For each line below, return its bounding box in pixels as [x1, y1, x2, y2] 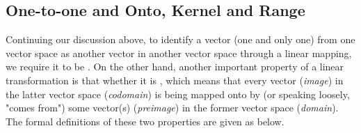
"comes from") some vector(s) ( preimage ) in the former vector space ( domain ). [6, 100, 339, 115]
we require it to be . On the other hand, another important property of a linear [6, 59, 344, 74]
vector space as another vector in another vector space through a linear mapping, [6, 45, 352, 60]
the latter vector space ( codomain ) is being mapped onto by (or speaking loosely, [6, 86, 350, 101]
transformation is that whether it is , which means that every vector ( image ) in [6, 72, 344, 87]
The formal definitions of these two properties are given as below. [6, 114, 284, 128]
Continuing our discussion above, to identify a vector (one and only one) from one [6, 32, 355, 47]
